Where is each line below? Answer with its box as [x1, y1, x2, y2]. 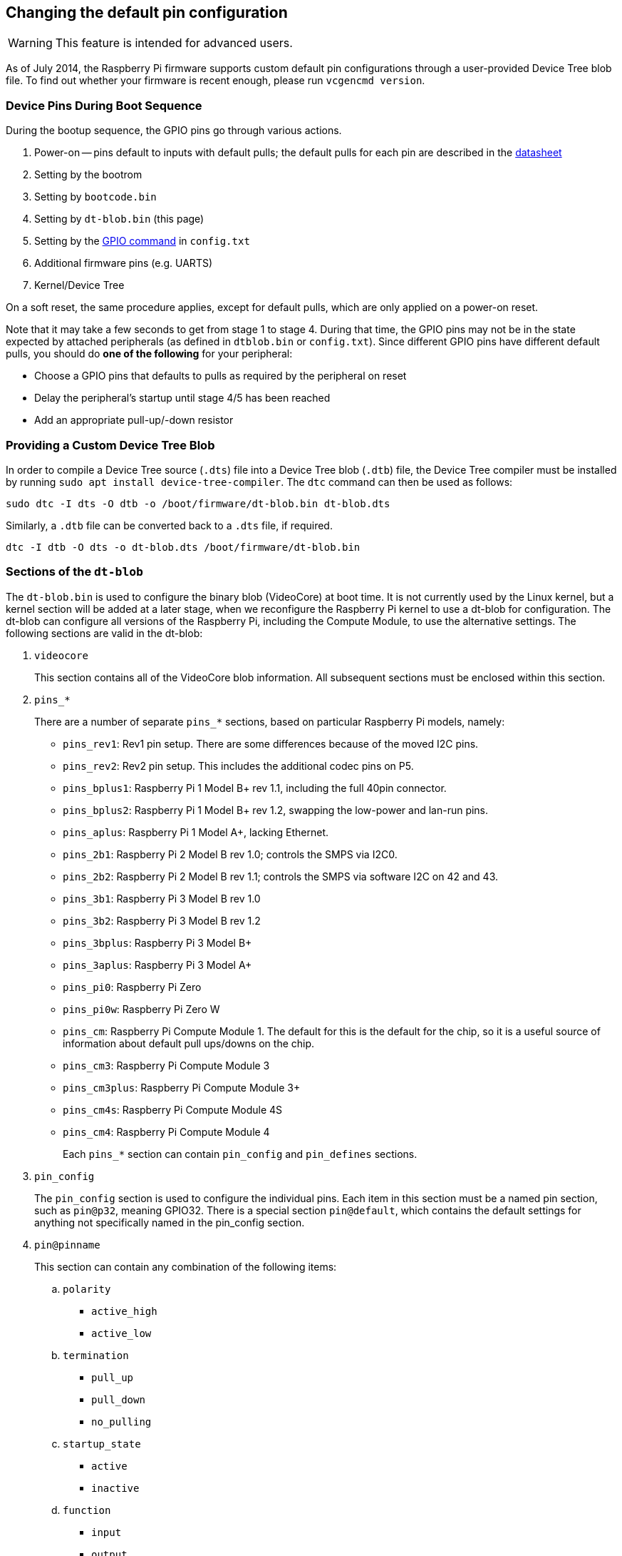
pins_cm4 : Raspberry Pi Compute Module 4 [63, 1125, 270, 1138]
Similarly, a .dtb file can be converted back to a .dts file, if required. [6, 519, 333, 532]
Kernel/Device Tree [34, 279, 125, 292]
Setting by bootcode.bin [34, 190, 157, 203]
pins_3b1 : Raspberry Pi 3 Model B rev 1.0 [63, 892, 261, 905]
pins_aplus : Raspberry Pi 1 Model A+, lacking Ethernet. [63, 825, 329, 838]
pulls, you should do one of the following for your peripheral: [6, 347, 293, 360]
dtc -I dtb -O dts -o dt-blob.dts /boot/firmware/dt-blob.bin [6, 541, 361, 553]
